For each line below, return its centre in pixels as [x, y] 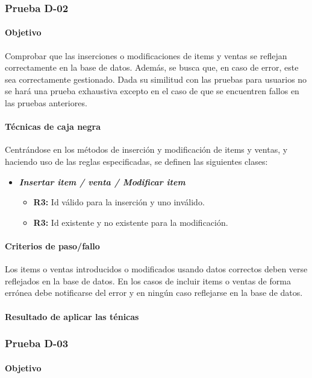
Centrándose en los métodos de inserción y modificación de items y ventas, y [146, 149]
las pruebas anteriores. [46, 103]
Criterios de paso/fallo [52, 245]
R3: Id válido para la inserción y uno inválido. [119, 202]
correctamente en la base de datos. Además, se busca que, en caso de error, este [152, 67]
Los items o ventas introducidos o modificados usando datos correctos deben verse [156, 269]
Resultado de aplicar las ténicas [72, 316]
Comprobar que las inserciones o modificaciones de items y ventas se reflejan [146, 55]
